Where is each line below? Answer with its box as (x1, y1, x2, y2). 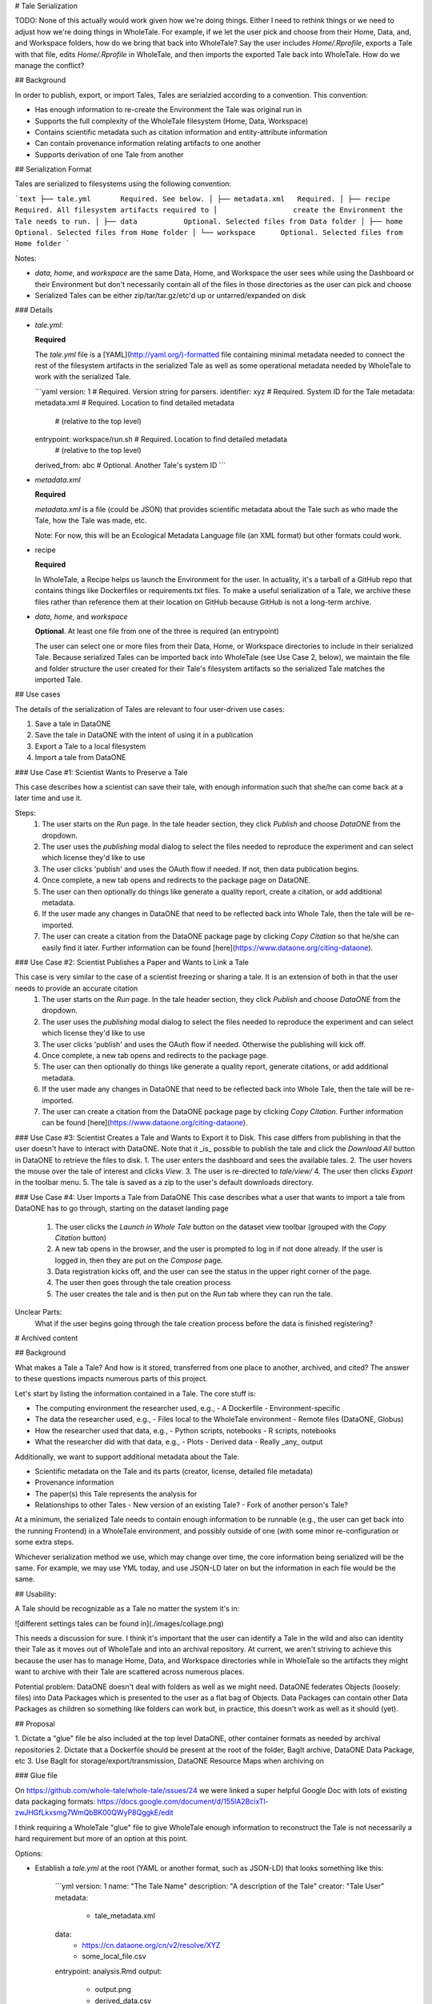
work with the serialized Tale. (34, 372, 131, 382)
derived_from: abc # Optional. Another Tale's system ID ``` (34, 460, 226, 470)
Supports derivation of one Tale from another (34, 149, 184, 160)
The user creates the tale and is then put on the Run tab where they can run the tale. (54, 1289, 334, 1299)
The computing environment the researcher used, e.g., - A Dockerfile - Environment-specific (34, 1403, 341, 1412)
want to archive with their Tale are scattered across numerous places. (14, 1667, 245, 1677)
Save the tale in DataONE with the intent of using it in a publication (34, 730, 254, 740)
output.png (94, 1985, 132, 1994)
